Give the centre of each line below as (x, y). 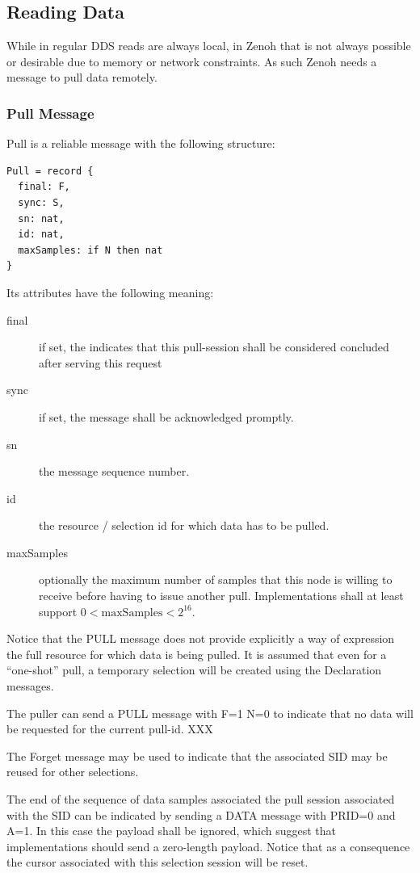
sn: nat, (41, 218)
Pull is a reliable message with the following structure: (141, 143)
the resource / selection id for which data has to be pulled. (184, 525)
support (58, 611)
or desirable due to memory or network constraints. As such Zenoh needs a (192, 61)
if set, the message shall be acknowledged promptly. (166, 416)
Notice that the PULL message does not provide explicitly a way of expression (201, 638)
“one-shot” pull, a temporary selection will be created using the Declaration (194, 670)
